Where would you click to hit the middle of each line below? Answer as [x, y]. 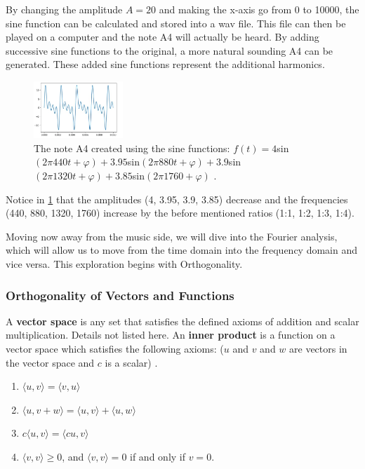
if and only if [158, 456]
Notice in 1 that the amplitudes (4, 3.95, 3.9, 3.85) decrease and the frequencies [177, 199]
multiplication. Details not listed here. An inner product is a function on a [171, 335]
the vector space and [50, 362]
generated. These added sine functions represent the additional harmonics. [165, 64]
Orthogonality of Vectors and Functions [120, 295]
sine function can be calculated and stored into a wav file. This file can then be [176, 23]
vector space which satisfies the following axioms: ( [115, 348]
